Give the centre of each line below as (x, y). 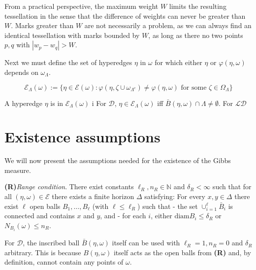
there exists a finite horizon (93, 196)
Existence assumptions (82, 137)
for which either (178, 62)
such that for (232, 186)
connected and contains (40, 216)
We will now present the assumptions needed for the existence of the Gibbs (118, 160)
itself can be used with (146, 243)
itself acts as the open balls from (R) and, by (182, 252)
